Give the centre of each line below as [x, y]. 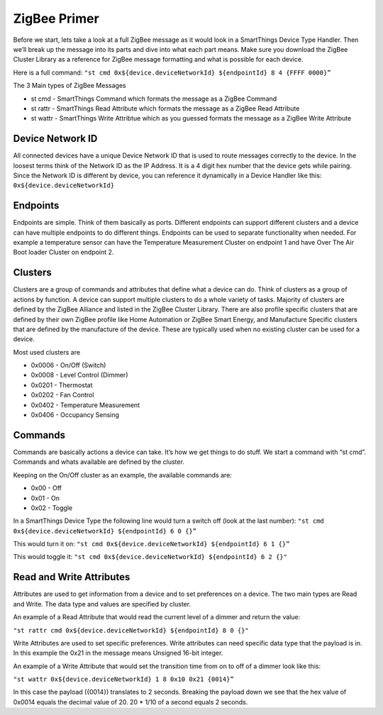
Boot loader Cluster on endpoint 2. [63, 253]
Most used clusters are [47, 352]
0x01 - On [45, 498]
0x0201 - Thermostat [62, 385]
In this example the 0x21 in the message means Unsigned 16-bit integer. [118, 653]
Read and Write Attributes [72, 577]
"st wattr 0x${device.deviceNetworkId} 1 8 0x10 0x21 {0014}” [123, 680]
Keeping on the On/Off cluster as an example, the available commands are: [122, 475]
